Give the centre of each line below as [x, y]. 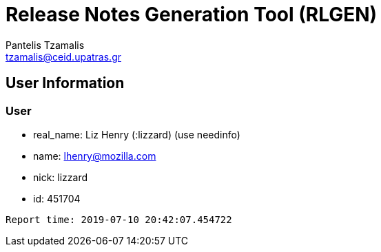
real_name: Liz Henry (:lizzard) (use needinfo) [137, 134]
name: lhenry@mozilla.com [95, 156]
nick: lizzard [61, 177]
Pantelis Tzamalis [45, 45]
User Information [65, 83]
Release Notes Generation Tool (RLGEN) [192, 14]
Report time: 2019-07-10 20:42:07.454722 [119, 219]
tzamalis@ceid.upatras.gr [63, 56]
